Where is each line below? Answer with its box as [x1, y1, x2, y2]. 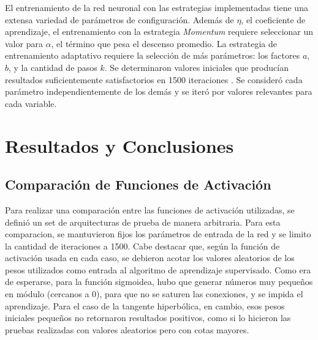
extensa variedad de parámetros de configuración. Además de [5, 13, 234, 26]
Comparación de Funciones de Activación [5, 175, 271, 194]
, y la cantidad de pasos [9, 61, 97, 73]
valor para [5, 37, 43, 50]
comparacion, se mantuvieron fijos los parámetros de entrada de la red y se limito [5, 227, 311, 240]
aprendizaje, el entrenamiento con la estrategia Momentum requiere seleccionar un [5, 25, 314, 38]
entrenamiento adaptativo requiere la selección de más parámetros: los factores [5, 49, 300, 62]
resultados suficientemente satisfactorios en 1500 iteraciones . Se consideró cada [5, 73, 303, 86]
